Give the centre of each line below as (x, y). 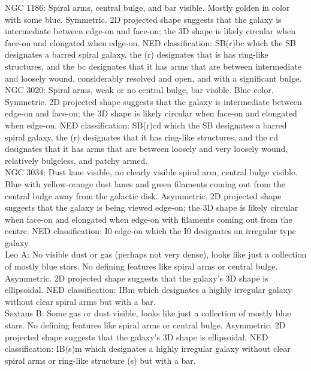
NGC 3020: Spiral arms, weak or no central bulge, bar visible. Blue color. (139, 90)
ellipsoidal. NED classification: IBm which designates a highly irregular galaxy (149, 290)
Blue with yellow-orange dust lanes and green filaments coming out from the (145, 183)
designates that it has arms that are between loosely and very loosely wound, (147, 149)
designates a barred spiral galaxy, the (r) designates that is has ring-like (137, 54)
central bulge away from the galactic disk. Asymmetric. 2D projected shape (143, 195)
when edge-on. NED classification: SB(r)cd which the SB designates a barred (146, 125)
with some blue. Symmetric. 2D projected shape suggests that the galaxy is (143, 19)
